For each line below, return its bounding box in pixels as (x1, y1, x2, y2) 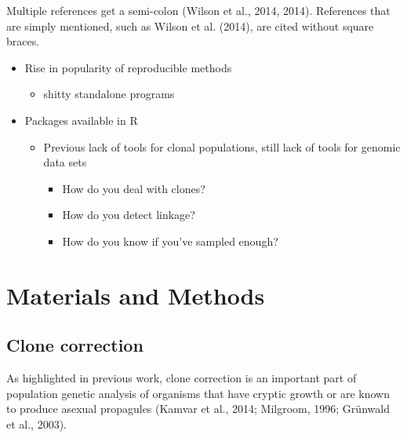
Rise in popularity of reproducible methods (24, 59, 232, 75)
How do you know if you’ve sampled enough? (62, 232, 278, 249)
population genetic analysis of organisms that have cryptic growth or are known (6, 385, 390, 401)
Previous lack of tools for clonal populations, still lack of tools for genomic (43, 138, 401, 155)
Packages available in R (24, 111, 138, 128)
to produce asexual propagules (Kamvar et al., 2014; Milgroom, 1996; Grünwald (6, 400, 390, 417)
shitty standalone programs (43, 86, 175, 102)
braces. (6, 33, 40, 49)
